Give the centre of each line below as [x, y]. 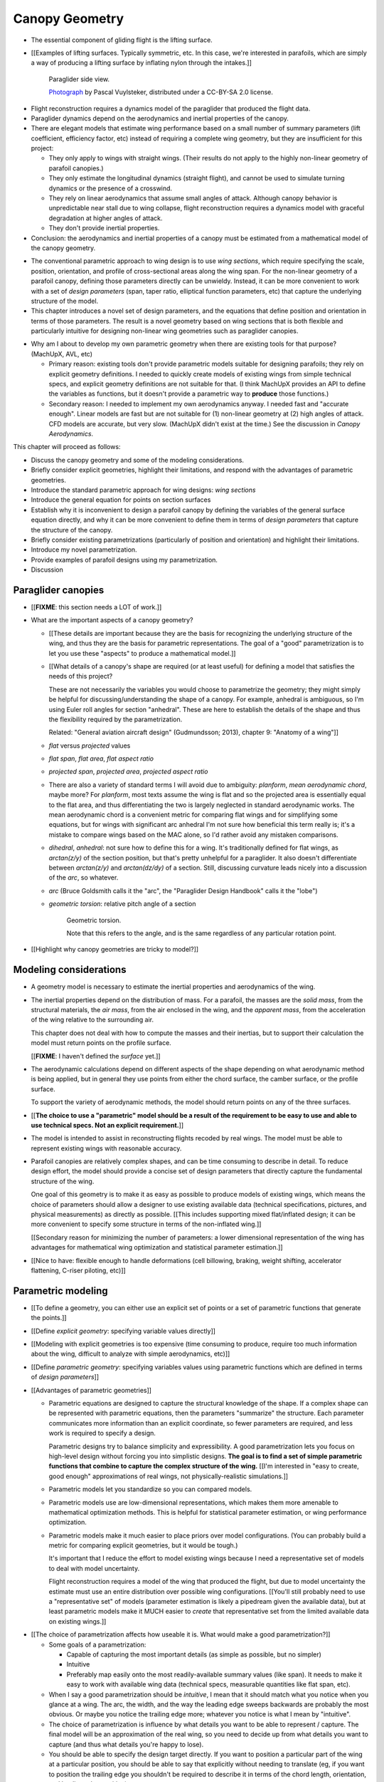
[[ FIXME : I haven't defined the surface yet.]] [96, 1056]
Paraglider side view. [79, 79]
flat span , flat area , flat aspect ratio [101, 758]
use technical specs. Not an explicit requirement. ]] [107, 1125]
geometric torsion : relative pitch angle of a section [122, 904]
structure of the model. [65, 301]
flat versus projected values [90, 746]
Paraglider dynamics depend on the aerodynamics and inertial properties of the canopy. [160, 118]
